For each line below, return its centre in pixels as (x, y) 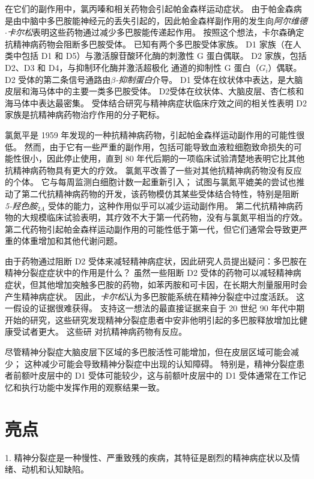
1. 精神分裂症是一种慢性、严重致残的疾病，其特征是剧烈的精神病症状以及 (148, 457)
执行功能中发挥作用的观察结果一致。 (93, 387)
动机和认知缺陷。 (55, 469)
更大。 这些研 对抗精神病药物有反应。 (113, 331)
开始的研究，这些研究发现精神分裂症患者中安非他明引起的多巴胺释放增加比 (152, 319)
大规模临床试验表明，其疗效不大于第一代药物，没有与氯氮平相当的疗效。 (164, 217)
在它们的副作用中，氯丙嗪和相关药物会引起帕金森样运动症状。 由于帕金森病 (153, 8)
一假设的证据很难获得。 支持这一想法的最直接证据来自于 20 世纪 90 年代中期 (155, 308)
